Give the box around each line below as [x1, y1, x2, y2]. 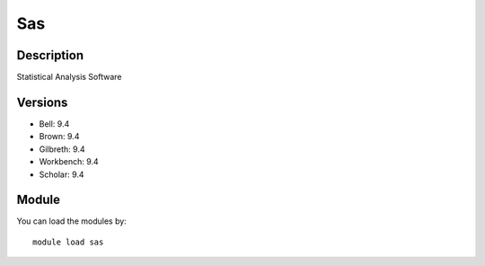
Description [16, 48, 84, 63]
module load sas [32, 236, 104, 247]
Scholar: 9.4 [39, 169, 84, 180]
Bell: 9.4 [39, 118, 70, 129]
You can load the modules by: [16, 216, 128, 226]
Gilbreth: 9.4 [39, 144, 85, 155]
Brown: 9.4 [39, 131, 80, 142]
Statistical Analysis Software [16, 72, 122, 83]
